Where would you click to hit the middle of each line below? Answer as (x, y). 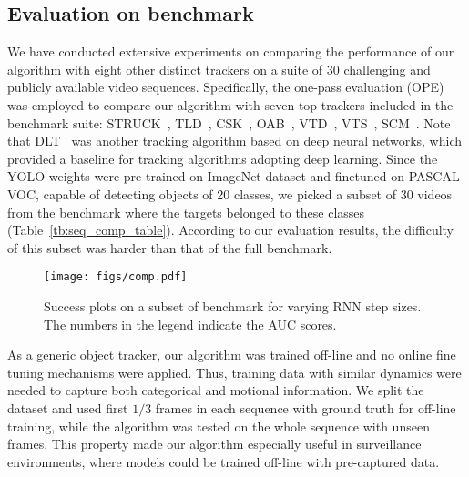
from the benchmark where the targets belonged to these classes (186, 212)
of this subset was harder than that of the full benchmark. (170, 247)
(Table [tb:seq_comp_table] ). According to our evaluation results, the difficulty (230, 230)
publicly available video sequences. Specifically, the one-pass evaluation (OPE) (226, 87)
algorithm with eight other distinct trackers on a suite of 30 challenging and (219, 69)
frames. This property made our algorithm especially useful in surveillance (214, 444)
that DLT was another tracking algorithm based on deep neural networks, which (234, 141)
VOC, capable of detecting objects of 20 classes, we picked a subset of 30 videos (230, 193)
